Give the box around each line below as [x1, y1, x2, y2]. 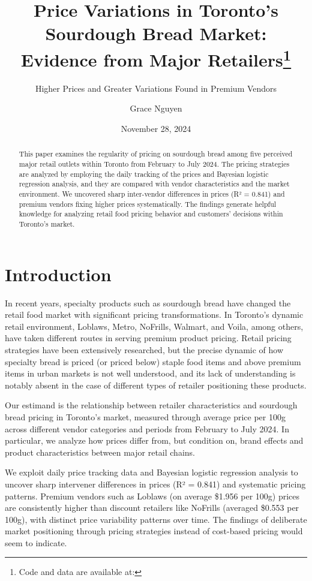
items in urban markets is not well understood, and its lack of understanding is [5, 367, 296, 380]
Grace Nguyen [130, 102, 182, 115]
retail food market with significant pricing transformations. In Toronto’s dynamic [5, 308, 304, 321]
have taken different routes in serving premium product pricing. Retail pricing [5, 332, 292, 344]
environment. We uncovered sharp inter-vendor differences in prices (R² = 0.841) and [19, 189, 285, 199]
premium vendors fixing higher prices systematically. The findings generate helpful [19, 198, 277, 209]
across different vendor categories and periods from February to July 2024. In [5, 422, 289, 435]
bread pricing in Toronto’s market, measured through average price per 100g [5, 410, 286, 423]
